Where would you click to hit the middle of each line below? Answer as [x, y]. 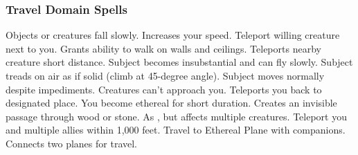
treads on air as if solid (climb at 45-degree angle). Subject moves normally [165, 75]
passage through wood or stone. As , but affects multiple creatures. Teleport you [176, 116]
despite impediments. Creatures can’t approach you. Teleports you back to [164, 89]
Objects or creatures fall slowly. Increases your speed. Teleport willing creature [173, 35]
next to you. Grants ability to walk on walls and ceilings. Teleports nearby [163, 48]
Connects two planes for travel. [71, 143]
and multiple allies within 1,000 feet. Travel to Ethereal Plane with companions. [176, 130]
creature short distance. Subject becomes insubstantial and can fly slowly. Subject [179, 62]
